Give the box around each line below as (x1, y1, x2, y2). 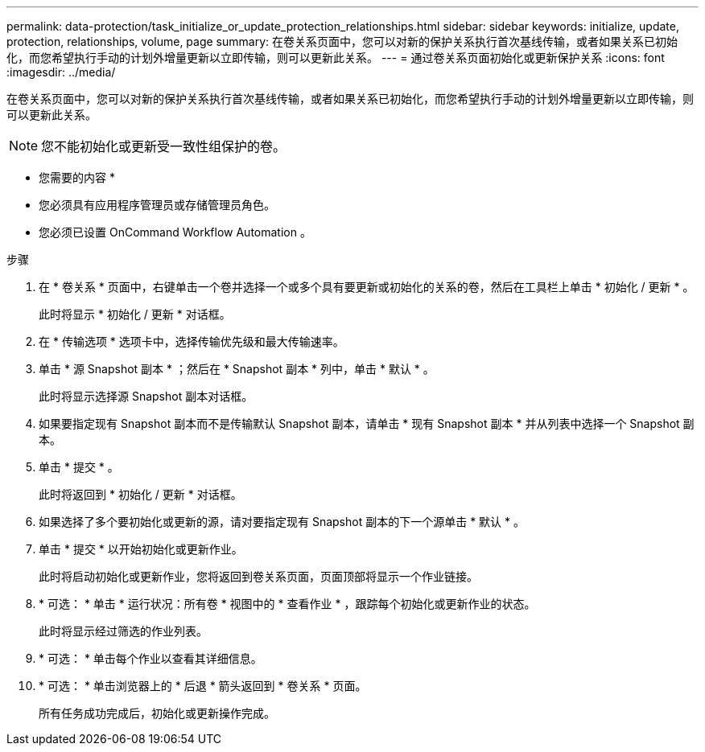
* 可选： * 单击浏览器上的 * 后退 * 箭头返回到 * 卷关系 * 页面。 (39, 679, 367, 692)
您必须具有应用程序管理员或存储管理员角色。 (39, 198, 275, 212)
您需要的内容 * (39, 171, 115, 184)
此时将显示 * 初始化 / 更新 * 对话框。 (39, 307, 231, 321)
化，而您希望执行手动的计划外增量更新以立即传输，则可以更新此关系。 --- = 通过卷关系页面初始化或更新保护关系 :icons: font (6, 51, 665, 64)
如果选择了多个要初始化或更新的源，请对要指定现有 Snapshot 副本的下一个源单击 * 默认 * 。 (39, 515, 525, 528)
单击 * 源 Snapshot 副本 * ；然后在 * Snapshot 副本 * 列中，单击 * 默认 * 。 (39, 362, 435, 376)
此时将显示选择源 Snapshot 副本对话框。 (39, 389, 254, 403)
